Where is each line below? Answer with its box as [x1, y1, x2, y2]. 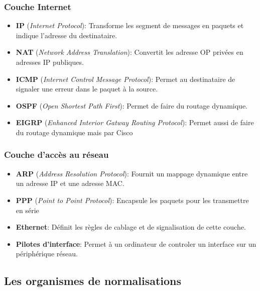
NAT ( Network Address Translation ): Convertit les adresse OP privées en [16, 47, 243, 57]
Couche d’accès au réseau [4, 148, 109, 161]
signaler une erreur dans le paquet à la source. [16, 83, 158, 94]
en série [16, 205, 39, 215]
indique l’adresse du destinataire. [16, 30, 117, 40]
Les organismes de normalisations [4, 273, 182, 288]
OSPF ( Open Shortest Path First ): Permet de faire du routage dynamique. [16, 100, 248, 111]
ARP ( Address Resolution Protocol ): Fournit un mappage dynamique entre [16, 168, 248, 178]
